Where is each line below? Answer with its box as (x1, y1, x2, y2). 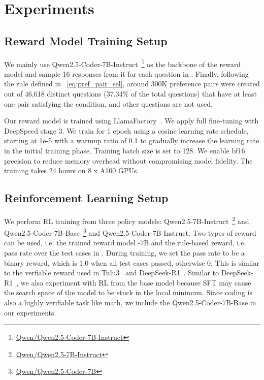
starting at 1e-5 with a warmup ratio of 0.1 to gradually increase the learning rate (4, 135, 259, 146)
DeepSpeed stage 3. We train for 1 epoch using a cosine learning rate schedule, (4, 125, 249, 136)
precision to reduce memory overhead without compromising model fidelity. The (4, 155, 253, 166)
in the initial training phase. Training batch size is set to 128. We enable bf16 (4, 145, 245, 155)
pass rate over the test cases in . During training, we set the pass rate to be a (4, 247, 245, 258)
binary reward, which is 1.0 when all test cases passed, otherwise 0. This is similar (4, 257, 259, 268)
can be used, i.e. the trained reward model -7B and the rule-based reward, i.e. (4, 237, 246, 248)
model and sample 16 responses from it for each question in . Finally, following (4, 68, 249, 79)
